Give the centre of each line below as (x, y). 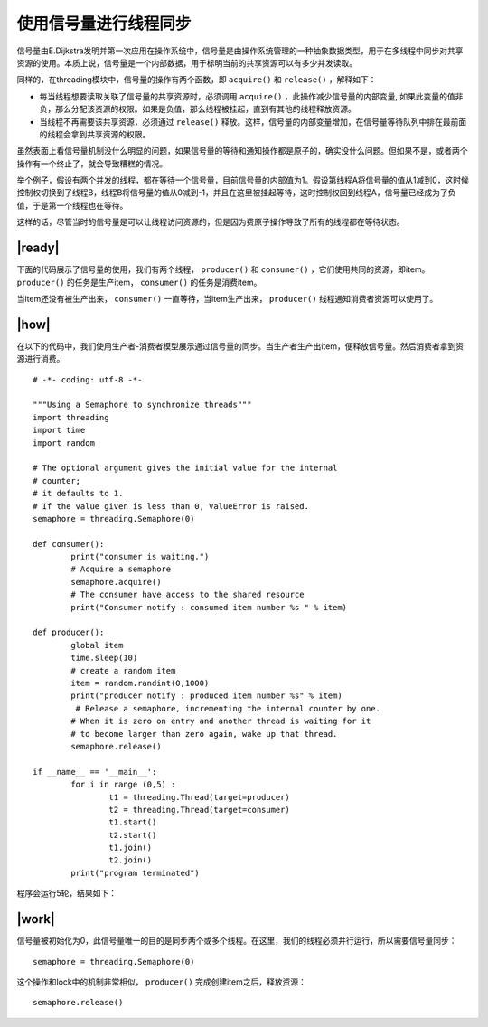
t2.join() (131, 860)
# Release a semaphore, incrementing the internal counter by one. (228, 708)
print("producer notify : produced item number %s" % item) (206, 696)
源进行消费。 (41, 359)
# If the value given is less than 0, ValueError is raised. (171, 506)
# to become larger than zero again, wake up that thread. (204, 734)
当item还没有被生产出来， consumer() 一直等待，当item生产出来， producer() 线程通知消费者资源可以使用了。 (227, 298)
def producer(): (69, 632)
